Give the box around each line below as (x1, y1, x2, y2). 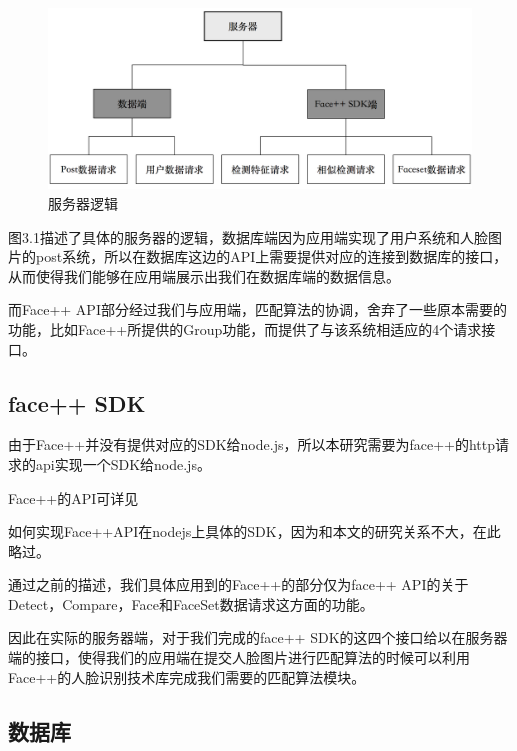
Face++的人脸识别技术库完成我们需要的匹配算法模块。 (8, 666, 366, 687)
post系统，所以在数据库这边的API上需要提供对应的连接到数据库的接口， (35, 246, 508, 267)
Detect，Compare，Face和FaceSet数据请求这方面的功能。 (8, 593, 374, 614)
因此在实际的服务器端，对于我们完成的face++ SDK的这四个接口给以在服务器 (8, 627, 508, 648)
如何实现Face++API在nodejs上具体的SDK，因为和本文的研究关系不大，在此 (8, 521, 501, 542)
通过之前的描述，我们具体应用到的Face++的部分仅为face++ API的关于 (8, 574, 469, 595)
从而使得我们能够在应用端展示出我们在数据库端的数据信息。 (8, 265, 400, 286)
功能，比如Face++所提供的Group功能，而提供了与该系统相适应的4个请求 (8, 318, 482, 339)
